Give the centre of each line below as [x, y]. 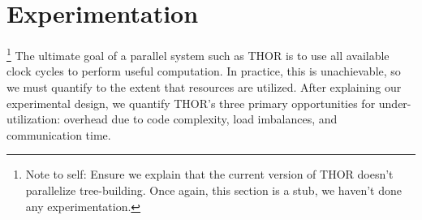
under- [395, 103]
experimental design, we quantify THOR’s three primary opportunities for [191, 103]
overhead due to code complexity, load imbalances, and [200, 119]
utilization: [34, 119]
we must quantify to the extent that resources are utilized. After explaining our [204, 86]
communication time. [59, 134]
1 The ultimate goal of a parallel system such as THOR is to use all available [198, 54]
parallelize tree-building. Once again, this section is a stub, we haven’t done [213, 190]
